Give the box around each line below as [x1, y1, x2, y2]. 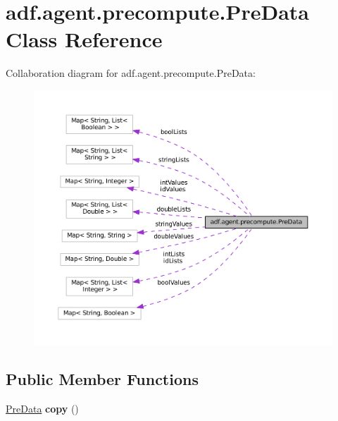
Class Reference [6, 25, 163, 54]
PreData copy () [6, 401, 79, 415]
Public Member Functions [6, 367, 199, 389]
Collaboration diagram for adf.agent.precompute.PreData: [6, 66, 256, 80]
